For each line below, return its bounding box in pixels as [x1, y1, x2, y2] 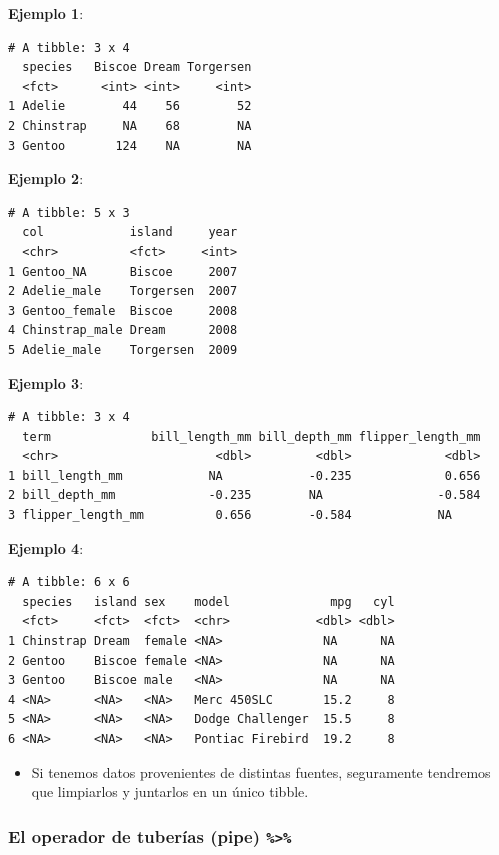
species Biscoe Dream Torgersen [22, 60, 252, 75]
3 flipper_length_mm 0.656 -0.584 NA [8, 508, 452, 523]
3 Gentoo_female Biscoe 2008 [8, 303, 238, 318]
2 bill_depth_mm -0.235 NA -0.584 [8, 488, 481, 503]
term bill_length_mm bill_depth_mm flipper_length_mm [22, 429, 481, 444]
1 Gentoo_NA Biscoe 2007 [8, 264, 238, 279]
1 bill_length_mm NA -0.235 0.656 [8, 468, 481, 483]
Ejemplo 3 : [8, 372, 84, 393]
